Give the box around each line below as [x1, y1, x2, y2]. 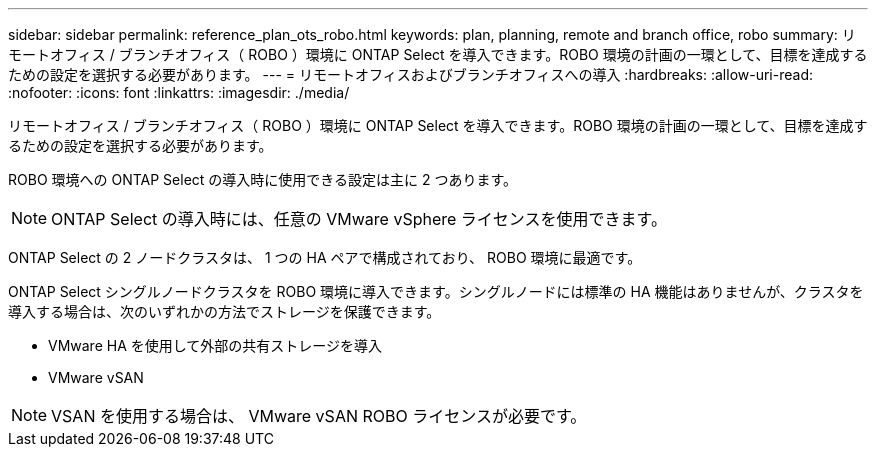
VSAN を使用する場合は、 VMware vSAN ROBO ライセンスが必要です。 [51, 406, 587, 426]
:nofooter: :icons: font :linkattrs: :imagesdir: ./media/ [8, 84, 350, 101]
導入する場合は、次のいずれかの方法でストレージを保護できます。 [8, 303, 441, 320]
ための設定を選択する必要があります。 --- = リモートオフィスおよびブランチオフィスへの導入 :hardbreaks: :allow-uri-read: [8, 66, 813, 83]
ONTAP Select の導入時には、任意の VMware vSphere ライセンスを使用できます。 [51, 209, 667, 229]
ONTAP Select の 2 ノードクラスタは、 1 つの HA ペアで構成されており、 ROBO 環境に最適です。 [8, 249, 642, 266]
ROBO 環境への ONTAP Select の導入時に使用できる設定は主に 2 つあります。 [8, 171, 518, 188]
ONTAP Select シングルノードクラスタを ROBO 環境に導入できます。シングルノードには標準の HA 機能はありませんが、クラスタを [8, 283, 864, 300]
